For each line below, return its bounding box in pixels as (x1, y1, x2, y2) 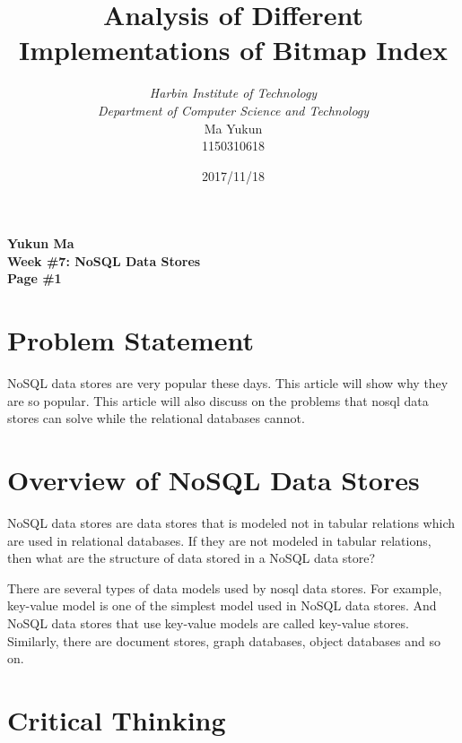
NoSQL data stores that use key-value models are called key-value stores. (7, 614, 409, 633)
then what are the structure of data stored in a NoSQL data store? (7, 549, 376, 567)
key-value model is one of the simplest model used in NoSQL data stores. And (7, 596, 437, 615)
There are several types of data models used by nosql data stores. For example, (7, 578, 442, 597)
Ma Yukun (204, 118, 263, 137)
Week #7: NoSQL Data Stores (7, 251, 201, 270)
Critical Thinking (7, 702, 226, 739)
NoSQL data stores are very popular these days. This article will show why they (7, 374, 449, 393)
